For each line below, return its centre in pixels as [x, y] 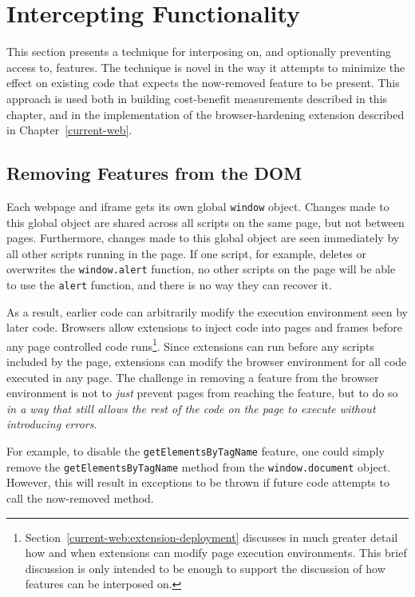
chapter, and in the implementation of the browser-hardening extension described [206, 114]
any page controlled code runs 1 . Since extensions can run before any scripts [191, 344]
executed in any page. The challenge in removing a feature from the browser [193, 377]
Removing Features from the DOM [154, 173]
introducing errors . [52, 424]
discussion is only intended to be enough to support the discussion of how [205, 568]
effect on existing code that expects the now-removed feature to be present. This [203, 83]
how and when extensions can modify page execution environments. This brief [216, 553]
